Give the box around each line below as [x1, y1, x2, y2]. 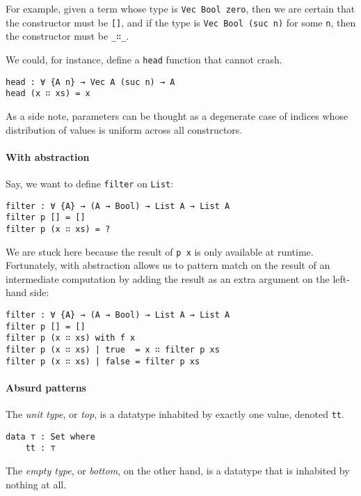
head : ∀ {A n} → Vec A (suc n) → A [6, 77, 175, 87]
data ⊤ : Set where [6, 431, 95, 442]
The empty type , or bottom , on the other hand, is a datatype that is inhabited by [6, 463, 350, 478]
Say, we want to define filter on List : [6, 176, 174, 190]
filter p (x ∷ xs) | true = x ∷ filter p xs [6, 344, 220, 355]
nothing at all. [6, 476, 67, 491]
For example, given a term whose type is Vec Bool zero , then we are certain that [6, 1, 355, 15]
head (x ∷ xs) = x [6, 88, 90, 99]
